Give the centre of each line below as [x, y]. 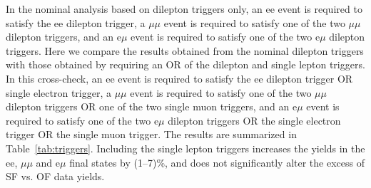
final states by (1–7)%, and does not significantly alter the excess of [217, 162]
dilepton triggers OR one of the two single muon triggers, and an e [152, 106]
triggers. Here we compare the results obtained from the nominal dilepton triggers [185, 50]
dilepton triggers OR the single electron [254, 120]
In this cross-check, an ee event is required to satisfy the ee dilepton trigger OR [179, 78]
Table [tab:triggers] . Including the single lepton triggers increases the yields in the [185, 148]
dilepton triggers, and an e [63, 37]
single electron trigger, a [59, 92]
